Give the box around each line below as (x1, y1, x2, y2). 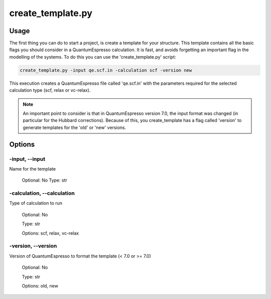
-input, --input (9, 156, 46, 163)
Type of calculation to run (9, 200, 63, 206)
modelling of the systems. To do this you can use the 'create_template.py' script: (9, 54, 176, 60)
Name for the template (9, 166, 56, 172)
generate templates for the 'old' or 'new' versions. (23, 124, 126, 130)
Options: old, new (22, 282, 59, 288)
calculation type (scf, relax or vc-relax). (9, 87, 91, 93)
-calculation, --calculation (9, 190, 75, 197)
